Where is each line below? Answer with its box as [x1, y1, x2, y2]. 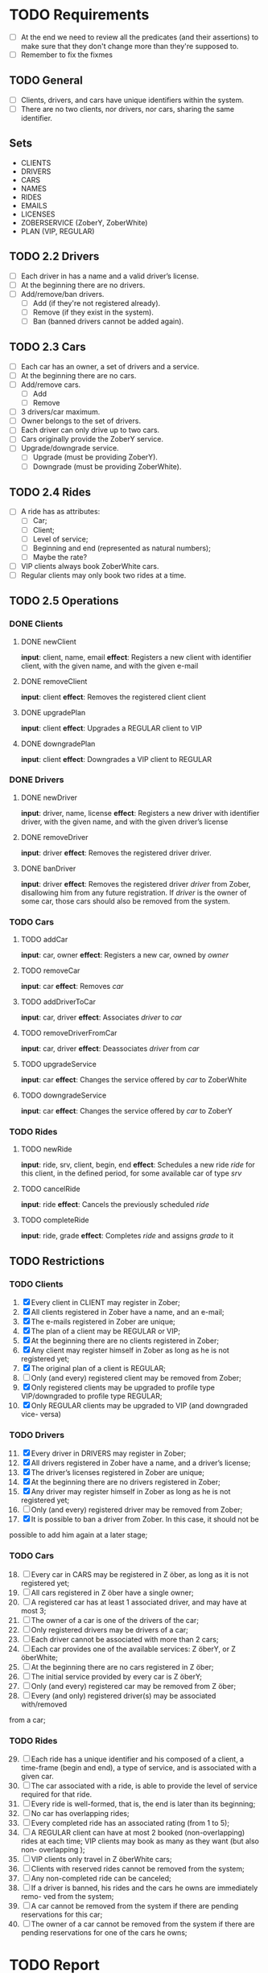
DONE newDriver [20, 793, 78, 802]
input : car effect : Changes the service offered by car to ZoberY [20, 1106, 233, 1116]
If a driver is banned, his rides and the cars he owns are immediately [31, 1883, 258, 1893]
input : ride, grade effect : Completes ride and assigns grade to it [20, 1231, 234, 1241]
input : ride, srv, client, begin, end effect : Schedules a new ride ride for [20, 1160, 256, 1170]
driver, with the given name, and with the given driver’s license [20, 817, 229, 826]
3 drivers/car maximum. [20, 407, 101, 417]
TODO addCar [20, 935, 68, 945]
